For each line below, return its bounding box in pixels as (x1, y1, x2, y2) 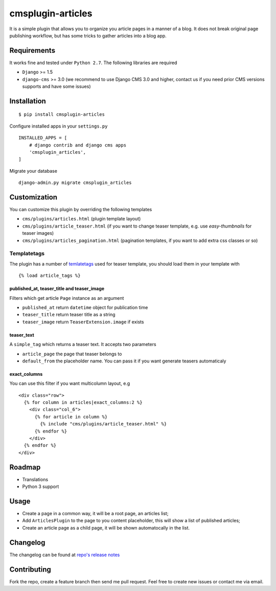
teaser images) (22, 230, 54, 236)
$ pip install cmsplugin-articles (18, 112, 105, 117)
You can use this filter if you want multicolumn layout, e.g (9, 380, 130, 386)
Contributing (9, 565, 51, 574)
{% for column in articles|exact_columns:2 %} (24, 400, 143, 405)
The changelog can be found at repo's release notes (9, 552, 120, 558)
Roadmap (9, 463, 41, 472)
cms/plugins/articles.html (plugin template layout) (22, 216, 141, 222)
